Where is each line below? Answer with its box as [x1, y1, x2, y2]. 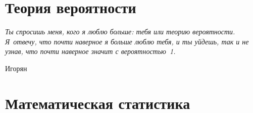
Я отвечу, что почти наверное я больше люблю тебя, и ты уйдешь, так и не [5, 36, 249, 46]
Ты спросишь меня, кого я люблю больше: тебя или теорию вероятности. [5, 26, 235, 37]
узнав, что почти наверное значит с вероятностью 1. [5, 46, 176, 56]
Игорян [5, 63, 27, 73]
